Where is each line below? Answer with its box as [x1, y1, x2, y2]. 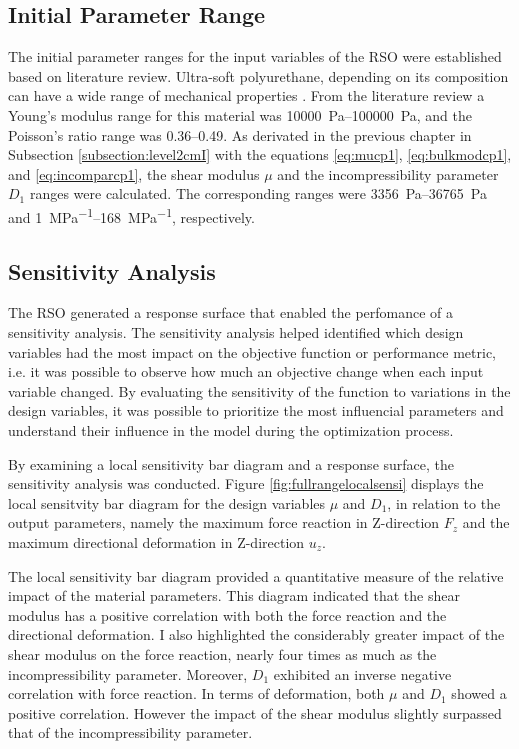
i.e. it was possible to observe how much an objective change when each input [8, 361, 484, 382]
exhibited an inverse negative [273, 663, 452, 684]
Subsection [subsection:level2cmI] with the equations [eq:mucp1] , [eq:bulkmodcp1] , [8, 144, 512, 165]
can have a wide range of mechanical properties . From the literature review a [8, 85, 485, 106]
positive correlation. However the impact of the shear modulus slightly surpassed [8, 702, 502, 723]
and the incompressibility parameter [277, 163, 499, 184]
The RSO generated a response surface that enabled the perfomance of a [8, 302, 454, 323]
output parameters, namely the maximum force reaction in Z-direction [8, 512, 440, 533]
